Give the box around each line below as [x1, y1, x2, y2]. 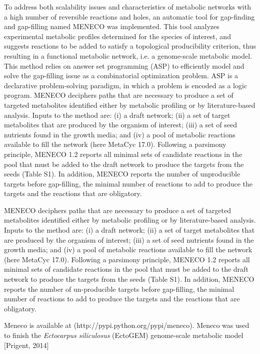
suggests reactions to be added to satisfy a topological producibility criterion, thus [4, 41, 256, 51]
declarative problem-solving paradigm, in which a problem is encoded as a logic [4, 80, 247, 90]
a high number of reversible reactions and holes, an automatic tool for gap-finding [4, 11, 255, 22]
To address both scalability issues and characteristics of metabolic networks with [4, 2, 251, 12]
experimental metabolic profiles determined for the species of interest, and [4, 31, 231, 41]
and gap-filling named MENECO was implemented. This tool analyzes [4, 21, 219, 32]
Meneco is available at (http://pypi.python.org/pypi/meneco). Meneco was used [4, 320, 249, 330]
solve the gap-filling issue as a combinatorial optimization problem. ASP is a [4, 70, 238, 81]
